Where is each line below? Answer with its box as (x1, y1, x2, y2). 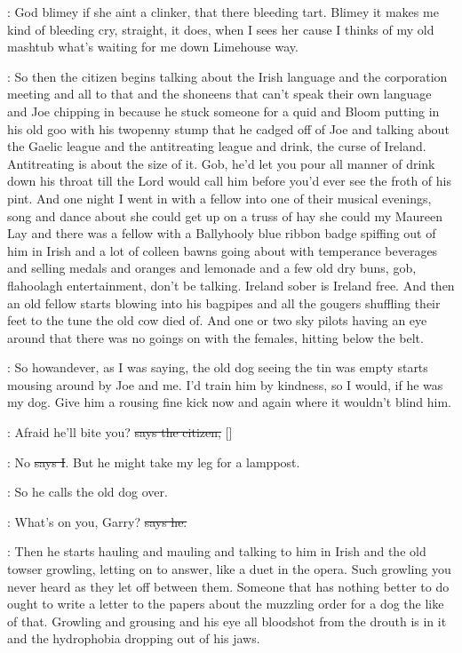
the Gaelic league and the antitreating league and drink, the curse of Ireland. (7, 137, 426, 155)
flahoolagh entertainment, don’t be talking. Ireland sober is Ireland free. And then (7, 275, 455, 294)
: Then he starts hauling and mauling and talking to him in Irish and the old (7, 542, 426, 561)
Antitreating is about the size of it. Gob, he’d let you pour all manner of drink (7, 154, 435, 172)
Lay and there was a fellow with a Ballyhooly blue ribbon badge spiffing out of (7, 224, 436, 243)
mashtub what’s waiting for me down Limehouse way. (7, 37, 299, 56)
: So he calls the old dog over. (7, 482, 168, 501)
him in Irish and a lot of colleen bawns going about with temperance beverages (7, 241, 438, 259)
